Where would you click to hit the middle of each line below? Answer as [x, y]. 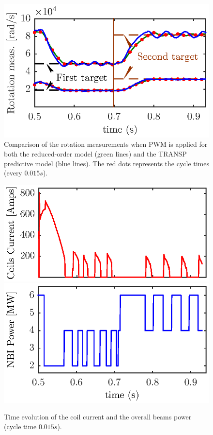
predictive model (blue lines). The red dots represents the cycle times [106, 163]
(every [13, 173]
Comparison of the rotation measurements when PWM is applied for [106, 144]
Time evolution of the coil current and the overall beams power [98, 416]
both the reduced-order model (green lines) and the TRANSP [95, 154]
